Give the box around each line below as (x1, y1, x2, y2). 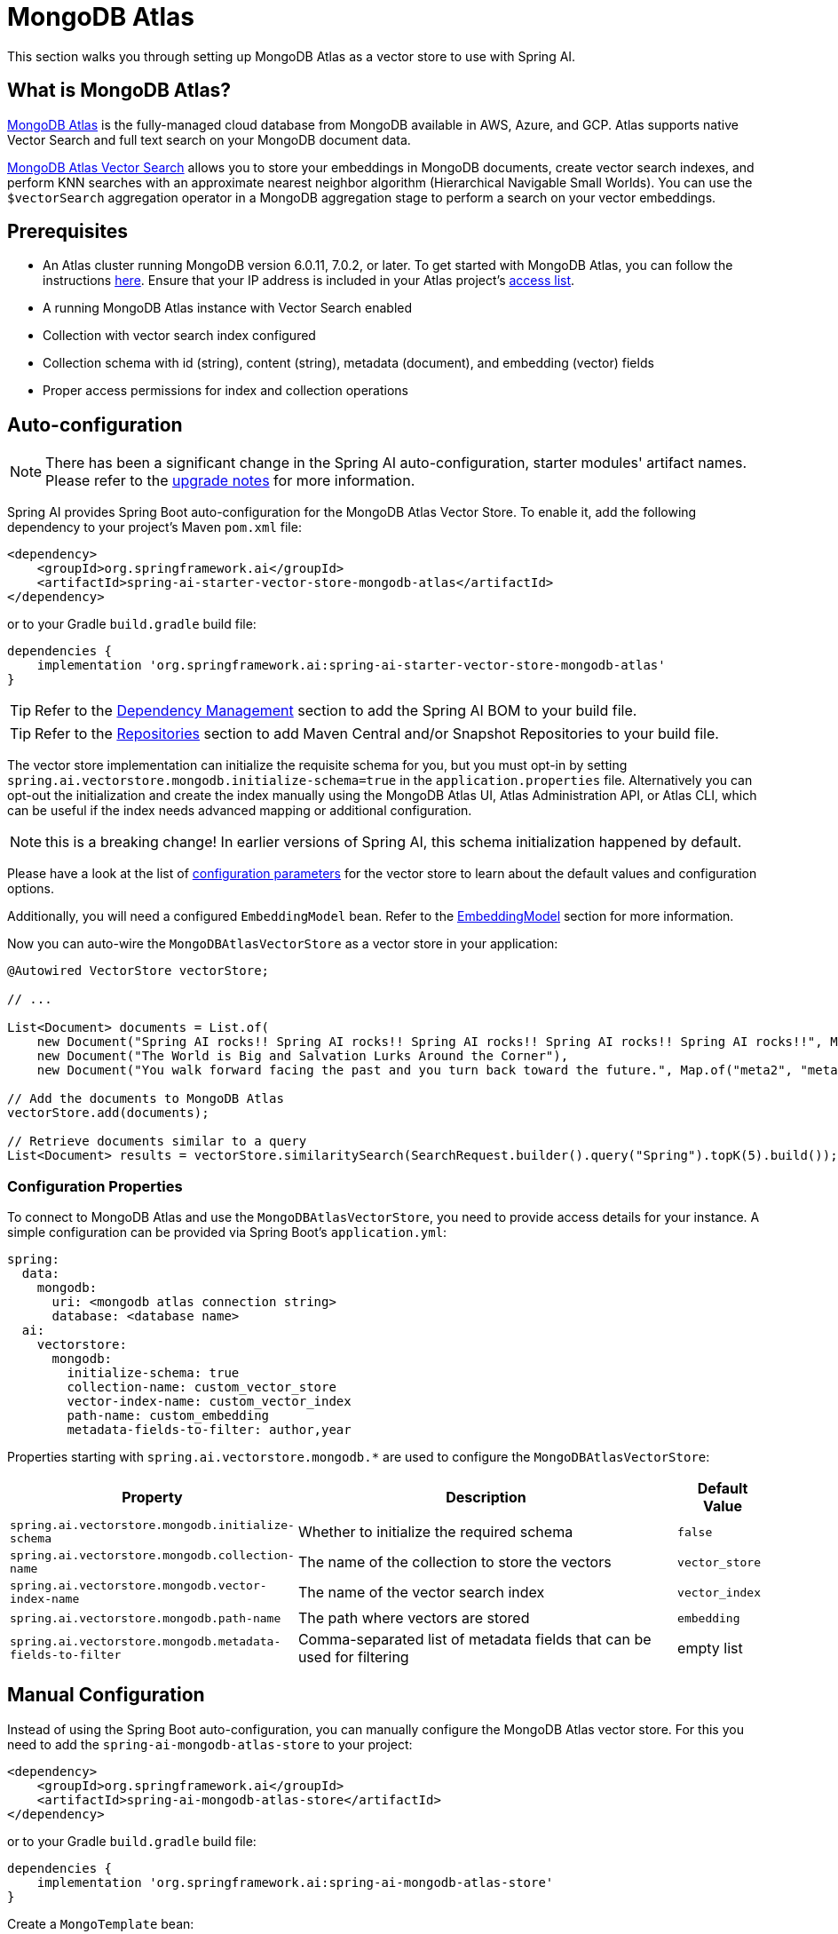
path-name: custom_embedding (67, 1408, 270, 1423)
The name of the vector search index (297, 1583, 545, 1602)
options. (7, 881, 55, 897)
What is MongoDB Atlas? (7, 79, 232, 102)
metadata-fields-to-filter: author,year (67, 1423, 352, 1438)
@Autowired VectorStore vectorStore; (7, 963, 270, 979)
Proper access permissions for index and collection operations (43, 383, 408, 399)
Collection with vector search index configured (43, 328, 316, 344)
